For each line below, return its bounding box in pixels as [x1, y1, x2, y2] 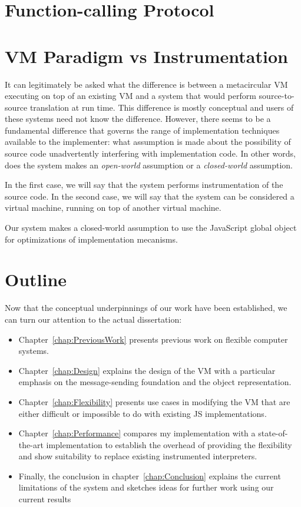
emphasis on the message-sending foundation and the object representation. [18, 376, 292, 388]
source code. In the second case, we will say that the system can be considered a [5, 190, 295, 202]
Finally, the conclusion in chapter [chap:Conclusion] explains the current [18, 469, 281, 482]
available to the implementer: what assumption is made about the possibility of [5, 135, 291, 148]
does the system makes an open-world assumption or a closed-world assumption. [5, 158, 293, 171]
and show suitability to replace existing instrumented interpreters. [18, 450, 257, 462]
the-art [18, 438, 44, 450]
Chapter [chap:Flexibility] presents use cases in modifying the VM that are [18, 395, 290, 407]
